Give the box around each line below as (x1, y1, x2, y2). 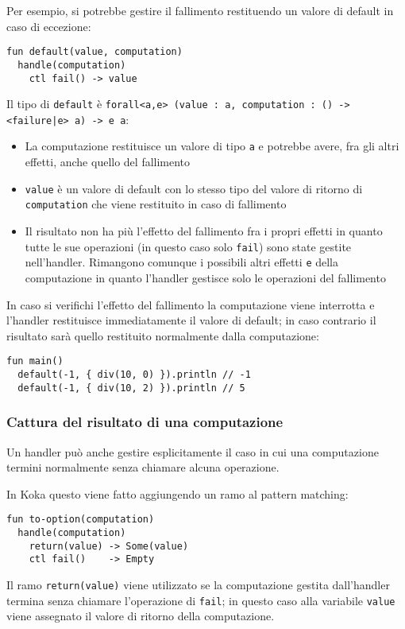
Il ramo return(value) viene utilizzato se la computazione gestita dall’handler (6, 576, 390, 592)
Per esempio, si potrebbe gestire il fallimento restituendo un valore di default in (6, 2, 394, 18)
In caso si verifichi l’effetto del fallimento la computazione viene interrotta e (6, 296, 375, 313)
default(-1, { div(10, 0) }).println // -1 (17, 368, 251, 380)
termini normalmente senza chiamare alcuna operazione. (6, 459, 280, 476)
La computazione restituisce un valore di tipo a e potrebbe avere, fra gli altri (25, 138, 399, 154)
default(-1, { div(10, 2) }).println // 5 (17, 382, 245, 394)
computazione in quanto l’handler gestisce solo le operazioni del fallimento (25, 269, 386, 285)
